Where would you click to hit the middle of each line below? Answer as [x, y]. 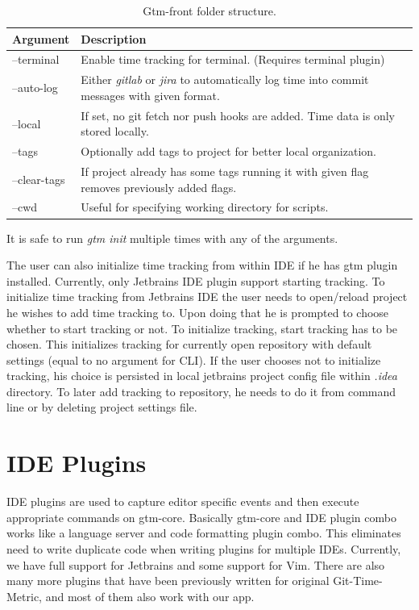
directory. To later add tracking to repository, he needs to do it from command [201, 391]
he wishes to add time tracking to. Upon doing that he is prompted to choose [198, 312]
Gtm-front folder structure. [209, 10]
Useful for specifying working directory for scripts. [205, 207]
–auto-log [35, 88]
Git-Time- [358, 581]
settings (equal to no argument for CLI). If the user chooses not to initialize [194, 359]
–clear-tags [39, 179]
